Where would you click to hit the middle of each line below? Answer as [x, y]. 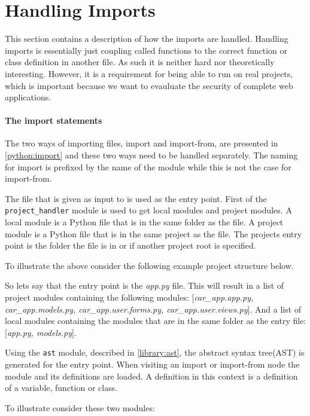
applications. [28, 97]
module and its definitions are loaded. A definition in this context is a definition [151, 376]
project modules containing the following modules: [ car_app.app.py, [129, 297]
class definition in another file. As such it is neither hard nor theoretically [140, 62]
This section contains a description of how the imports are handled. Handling [147, 39]
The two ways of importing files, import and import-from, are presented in [142, 143]
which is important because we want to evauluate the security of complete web [149, 85]
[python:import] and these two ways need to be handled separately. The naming [151, 155]
